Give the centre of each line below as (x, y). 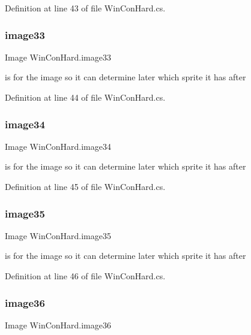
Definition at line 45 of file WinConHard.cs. (85, 186)
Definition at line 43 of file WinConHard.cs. (85, 8)
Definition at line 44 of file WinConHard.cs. (85, 97)
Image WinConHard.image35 (58, 235)
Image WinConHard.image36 (58, 325)
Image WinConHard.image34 (58, 146)
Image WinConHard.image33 (58, 57)
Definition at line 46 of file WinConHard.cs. (85, 276)
